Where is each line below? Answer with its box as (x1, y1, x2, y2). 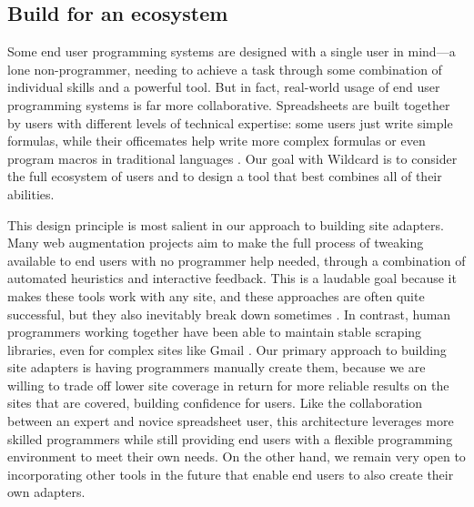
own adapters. (7, 482, 86, 502)
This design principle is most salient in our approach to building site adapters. (7, 215, 444, 234)
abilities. (7, 184, 55, 203)
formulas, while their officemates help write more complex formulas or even (7, 131, 426, 150)
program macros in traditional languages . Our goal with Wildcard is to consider (7, 148, 458, 167)
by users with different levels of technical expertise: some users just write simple (7, 113, 453, 132)
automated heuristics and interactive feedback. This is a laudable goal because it (7, 269, 457, 288)
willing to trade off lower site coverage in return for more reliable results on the (7, 375, 449, 394)
